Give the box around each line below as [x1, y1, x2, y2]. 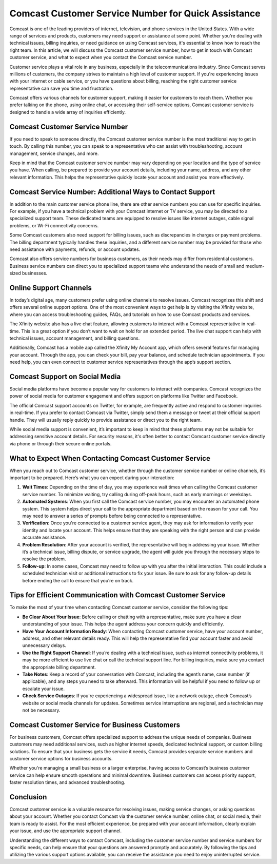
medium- [245, 263, 265, 269]
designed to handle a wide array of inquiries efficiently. [9, 109, 126, 115]
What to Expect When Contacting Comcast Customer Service [9, 454, 210, 463]
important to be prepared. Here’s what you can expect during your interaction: [9, 475, 174, 481]
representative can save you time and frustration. [9, 85, 114, 91]
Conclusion [9, 793, 47, 801]
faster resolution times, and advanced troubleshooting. [9, 779, 126, 786]
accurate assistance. [22, 534, 67, 541]
